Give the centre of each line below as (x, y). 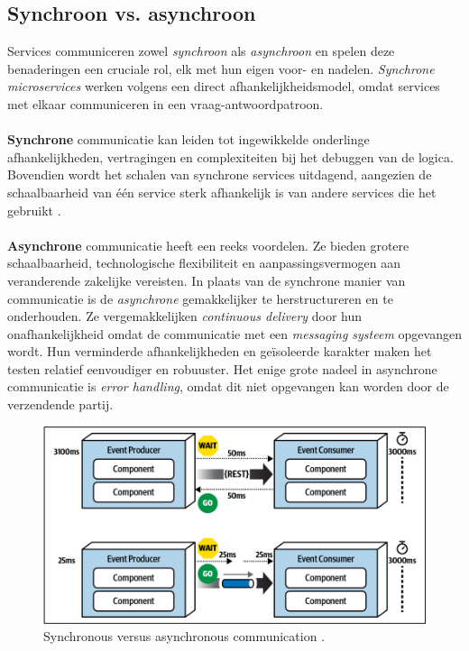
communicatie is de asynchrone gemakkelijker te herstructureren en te (200, 298)
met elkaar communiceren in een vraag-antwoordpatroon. (166, 103)
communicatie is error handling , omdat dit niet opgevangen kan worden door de (228, 386)
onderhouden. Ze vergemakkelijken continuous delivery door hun (185, 316)
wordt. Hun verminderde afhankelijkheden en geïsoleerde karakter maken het (220, 351)
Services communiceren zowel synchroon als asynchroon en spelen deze (201, 51)
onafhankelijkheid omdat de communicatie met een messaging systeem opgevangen (234, 333)
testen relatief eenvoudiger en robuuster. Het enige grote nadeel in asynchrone (222, 368)
